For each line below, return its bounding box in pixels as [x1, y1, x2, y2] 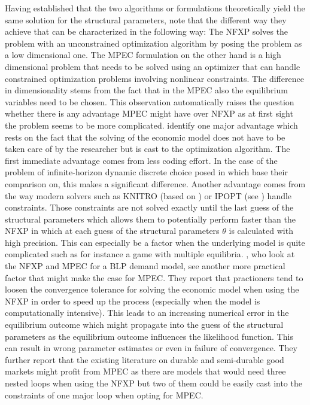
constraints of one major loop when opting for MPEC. [5, 388, 203, 401]
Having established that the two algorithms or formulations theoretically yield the [5, 2, 305, 14]
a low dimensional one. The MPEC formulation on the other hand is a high [5, 48, 281, 61]
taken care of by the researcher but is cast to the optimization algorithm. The [5, 142, 290, 155]
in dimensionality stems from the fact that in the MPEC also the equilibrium [5, 84, 288, 96]
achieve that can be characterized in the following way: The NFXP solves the [5, 25, 288, 38]
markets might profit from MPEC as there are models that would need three [5, 365, 286, 377]
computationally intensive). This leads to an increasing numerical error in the [5, 306, 289, 319]
